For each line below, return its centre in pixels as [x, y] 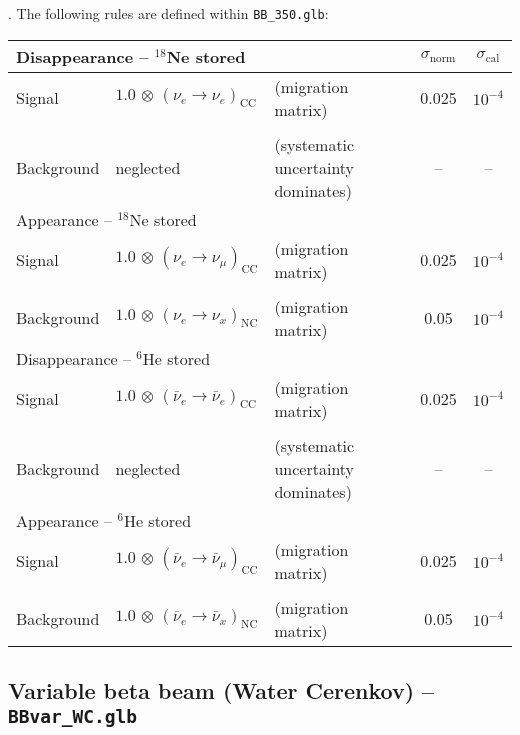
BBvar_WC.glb [72, 717]
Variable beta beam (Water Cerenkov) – [221, 690]
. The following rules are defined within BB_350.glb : [168, 13]
